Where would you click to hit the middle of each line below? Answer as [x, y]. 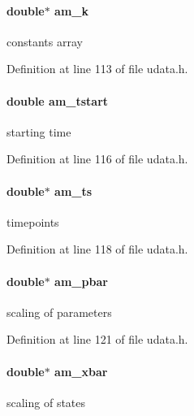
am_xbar [81, 371]
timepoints [33, 221]
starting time [39, 131]
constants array [45, 41]
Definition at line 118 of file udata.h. [97, 249]
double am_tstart [58, 100]
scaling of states [46, 402]
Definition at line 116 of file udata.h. [97, 159]
